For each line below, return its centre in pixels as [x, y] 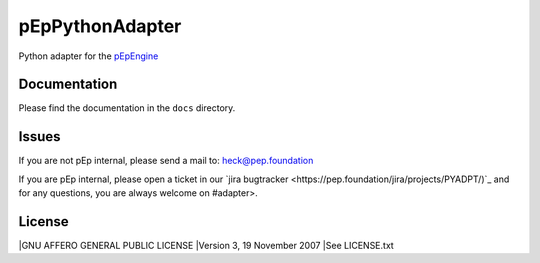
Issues [39, 136]
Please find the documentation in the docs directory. [127, 108]
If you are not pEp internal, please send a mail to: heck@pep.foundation [166, 161]
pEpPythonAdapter [100, 26]
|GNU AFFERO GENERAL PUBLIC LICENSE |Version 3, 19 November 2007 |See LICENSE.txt [206, 246]
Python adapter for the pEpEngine [88, 56]
